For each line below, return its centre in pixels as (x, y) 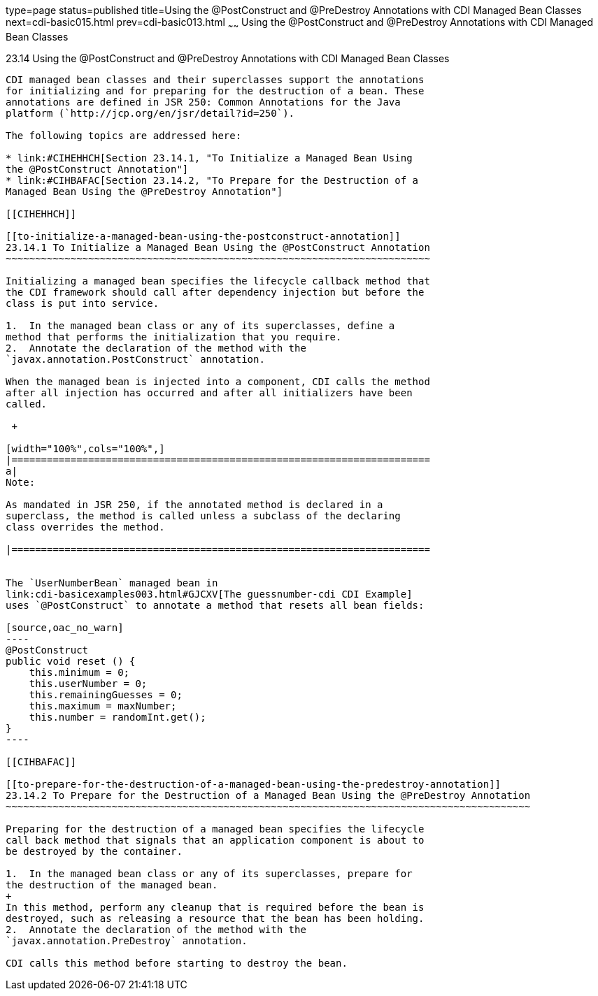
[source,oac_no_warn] (65, 627)
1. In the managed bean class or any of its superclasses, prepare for (209, 873)
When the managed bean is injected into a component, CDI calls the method (218, 381)
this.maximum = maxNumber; (103, 706)
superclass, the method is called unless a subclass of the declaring (203, 515)
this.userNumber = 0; (88, 683)
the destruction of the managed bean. (112, 885)
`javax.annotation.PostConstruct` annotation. (135, 359)
